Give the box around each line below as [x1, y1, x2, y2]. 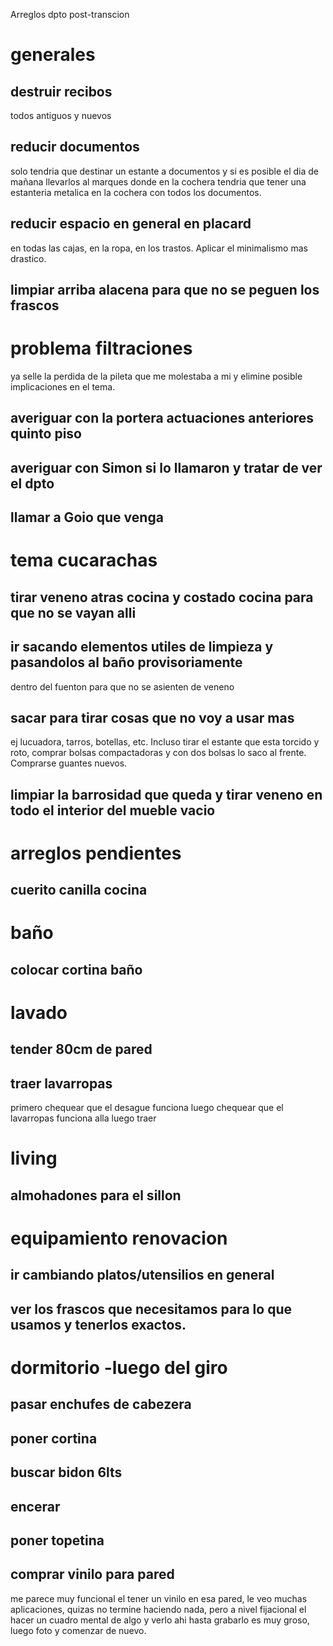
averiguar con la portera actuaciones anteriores [10, 410, 315, 427]
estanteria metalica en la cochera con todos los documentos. [10, 186, 262, 198]
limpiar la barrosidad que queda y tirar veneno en [10, 786, 323, 803]
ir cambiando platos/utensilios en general [10, 1267, 275, 1284]
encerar [10, 1498, 61, 1515]
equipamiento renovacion [10, 1227, 228, 1250]
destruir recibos [10, 83, 113, 100]
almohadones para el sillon [10, 1187, 182, 1204]
